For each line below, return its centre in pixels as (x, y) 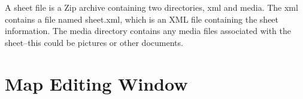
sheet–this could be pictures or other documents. (94, 42)
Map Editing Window (96, 83)
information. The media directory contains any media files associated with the (148, 31)
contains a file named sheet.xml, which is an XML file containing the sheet (142, 19)
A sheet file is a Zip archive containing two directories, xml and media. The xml (151, 7)
